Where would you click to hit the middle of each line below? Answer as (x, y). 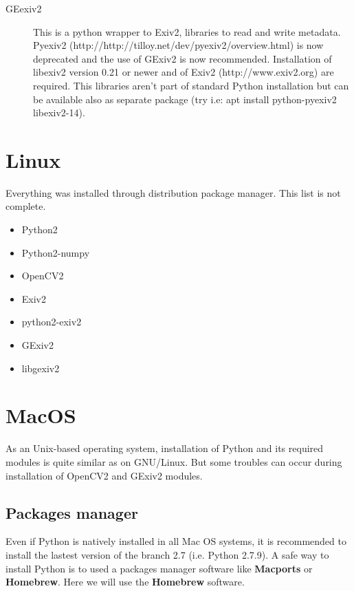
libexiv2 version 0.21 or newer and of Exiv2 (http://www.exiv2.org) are (184, 72)
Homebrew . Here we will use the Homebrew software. (125, 582)
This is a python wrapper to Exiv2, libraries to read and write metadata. (187, 31)
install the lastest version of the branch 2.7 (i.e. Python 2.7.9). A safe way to (167, 554)
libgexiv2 (41, 368)
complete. (26, 206)
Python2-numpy (56, 252)
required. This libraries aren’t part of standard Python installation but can (191, 85)
